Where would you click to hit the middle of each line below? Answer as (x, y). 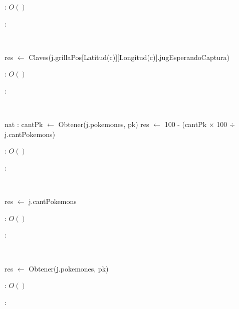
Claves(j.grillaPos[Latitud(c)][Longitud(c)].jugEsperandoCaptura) (129, 57)
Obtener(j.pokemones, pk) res (104, 124)
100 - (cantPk (186, 124)
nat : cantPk (24, 124)
